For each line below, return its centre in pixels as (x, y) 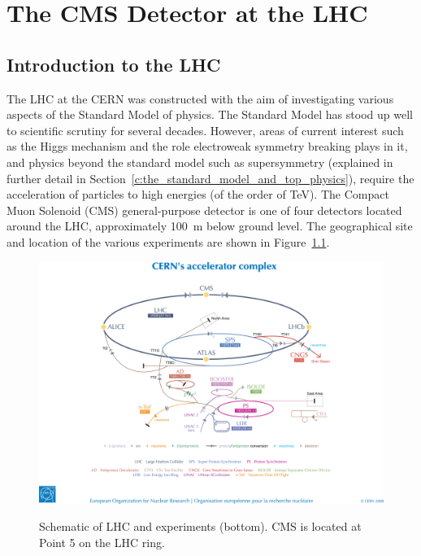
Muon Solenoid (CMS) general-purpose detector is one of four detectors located (204, 210)
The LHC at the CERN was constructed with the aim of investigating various (200, 98)
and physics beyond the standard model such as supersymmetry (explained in (200, 162)
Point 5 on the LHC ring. (102, 542)
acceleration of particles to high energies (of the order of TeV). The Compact (198, 194)
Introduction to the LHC (114, 64)
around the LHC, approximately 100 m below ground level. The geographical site (210, 226)
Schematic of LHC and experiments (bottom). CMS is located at (200, 526)
